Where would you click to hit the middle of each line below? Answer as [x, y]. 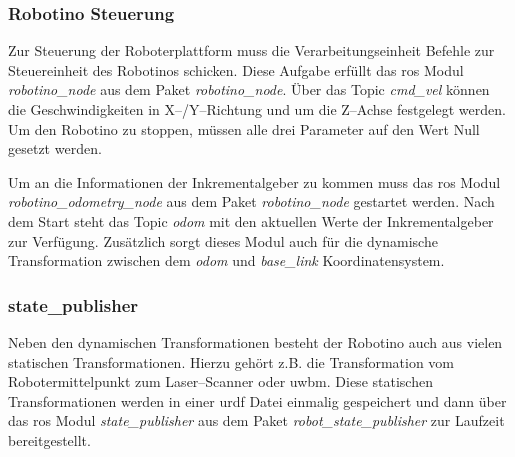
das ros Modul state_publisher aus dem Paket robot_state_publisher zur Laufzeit [256, 420]
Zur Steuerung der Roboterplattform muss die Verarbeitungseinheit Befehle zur [251, 50]
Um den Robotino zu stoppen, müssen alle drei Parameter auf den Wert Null [244, 128]
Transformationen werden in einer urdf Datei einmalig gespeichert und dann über [257, 400]
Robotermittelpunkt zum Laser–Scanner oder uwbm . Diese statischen [220, 381]
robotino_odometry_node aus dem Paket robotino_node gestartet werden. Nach [251, 201]
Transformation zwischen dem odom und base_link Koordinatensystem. [226, 260]
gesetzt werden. [55, 148]
